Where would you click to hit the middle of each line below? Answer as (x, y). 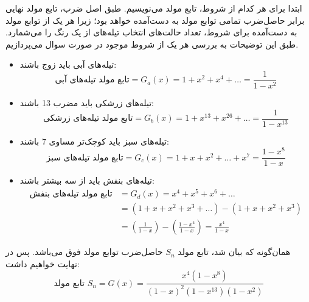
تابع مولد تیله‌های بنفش (71, 194)
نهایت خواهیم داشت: (43, 263)
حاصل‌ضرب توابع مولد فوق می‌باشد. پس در (84, 252)
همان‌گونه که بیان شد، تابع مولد (234, 252)
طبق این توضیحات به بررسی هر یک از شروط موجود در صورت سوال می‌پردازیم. (152, 44)
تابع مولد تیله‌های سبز (85, 158)
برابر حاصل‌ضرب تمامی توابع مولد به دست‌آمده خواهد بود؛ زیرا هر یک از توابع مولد (155, 20)
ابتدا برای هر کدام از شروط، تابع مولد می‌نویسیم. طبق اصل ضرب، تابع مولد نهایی (154, 8)
